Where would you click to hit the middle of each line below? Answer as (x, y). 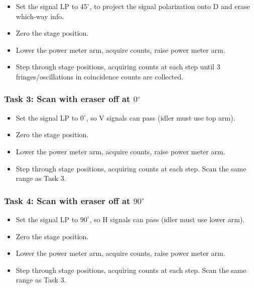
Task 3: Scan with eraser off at (67, 99)
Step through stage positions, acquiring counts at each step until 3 (118, 67)
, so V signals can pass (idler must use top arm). (161, 117)
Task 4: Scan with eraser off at (67, 200)
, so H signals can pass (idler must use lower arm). (167, 219)
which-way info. (40, 16)
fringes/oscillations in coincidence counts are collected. (100, 76)
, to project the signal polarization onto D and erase (170, 6)
